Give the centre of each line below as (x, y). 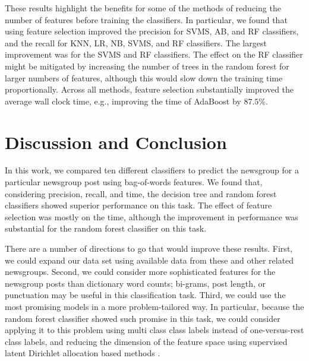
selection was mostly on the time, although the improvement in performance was (152, 216)
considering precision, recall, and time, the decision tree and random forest (141, 193)
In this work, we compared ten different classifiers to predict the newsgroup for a (152, 170)
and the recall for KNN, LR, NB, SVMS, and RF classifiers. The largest (136, 42)
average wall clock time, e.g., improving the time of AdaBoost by (123, 101)
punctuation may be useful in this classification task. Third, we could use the (145, 295)
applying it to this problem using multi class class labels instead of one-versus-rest (154, 330)
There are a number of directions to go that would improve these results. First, (149, 248)
